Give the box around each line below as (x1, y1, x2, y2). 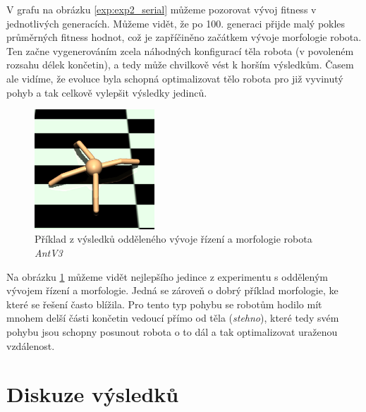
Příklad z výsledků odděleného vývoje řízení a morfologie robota (35, 231, 312, 246)
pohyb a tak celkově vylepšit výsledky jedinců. (6, 85, 207, 99)
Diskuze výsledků (6, 380, 179, 408)
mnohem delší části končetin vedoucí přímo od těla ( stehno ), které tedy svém (6, 310, 339, 325)
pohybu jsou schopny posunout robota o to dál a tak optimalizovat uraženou (6, 324, 338, 339)
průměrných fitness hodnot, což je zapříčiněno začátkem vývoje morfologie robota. (6, 30, 362, 44)
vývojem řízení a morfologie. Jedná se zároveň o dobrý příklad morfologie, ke (6, 283, 338, 298)
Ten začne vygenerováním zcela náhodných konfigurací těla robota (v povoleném (6, 43, 354, 58)
